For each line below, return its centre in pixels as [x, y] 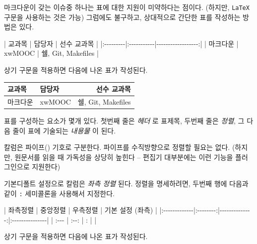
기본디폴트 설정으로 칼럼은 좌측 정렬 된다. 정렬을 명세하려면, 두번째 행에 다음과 [126, 183]
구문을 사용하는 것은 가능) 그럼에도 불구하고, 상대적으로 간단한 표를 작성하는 [122, 17]
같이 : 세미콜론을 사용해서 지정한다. [59, 193]
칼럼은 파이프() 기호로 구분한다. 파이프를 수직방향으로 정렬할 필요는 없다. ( [120, 147]
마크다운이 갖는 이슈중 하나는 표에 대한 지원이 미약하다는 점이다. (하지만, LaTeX [127, 7]
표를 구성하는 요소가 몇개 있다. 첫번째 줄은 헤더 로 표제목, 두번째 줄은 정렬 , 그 [124, 121]
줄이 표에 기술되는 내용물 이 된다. [64, 130]
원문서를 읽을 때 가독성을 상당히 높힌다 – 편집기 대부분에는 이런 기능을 [124, 157]
